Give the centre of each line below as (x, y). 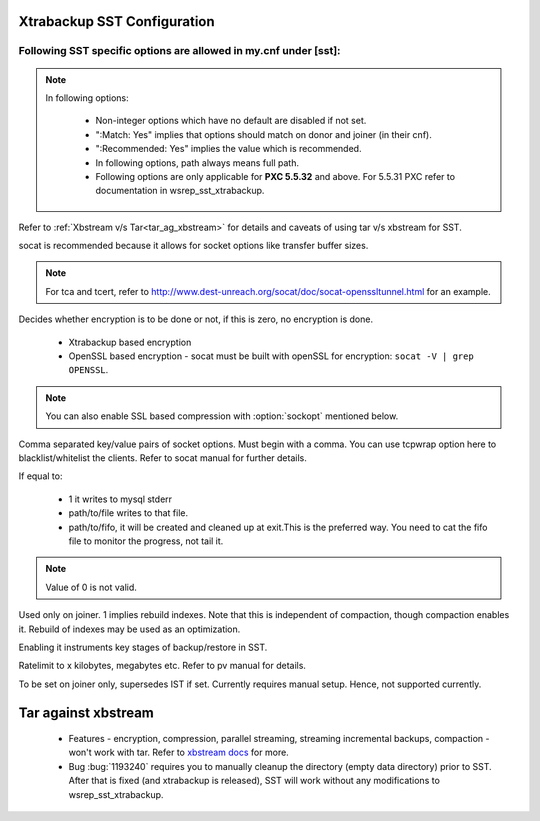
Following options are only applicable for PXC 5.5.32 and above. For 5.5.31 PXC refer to (275, 176)
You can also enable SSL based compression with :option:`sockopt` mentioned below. (222, 416)
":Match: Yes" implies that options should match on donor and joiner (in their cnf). (263, 134)
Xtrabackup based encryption (130, 342)
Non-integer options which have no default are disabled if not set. (231, 121)
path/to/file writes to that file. (128, 513)
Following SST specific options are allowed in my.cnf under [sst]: (179, 51)
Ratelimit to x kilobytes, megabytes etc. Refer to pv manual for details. (162, 666)
